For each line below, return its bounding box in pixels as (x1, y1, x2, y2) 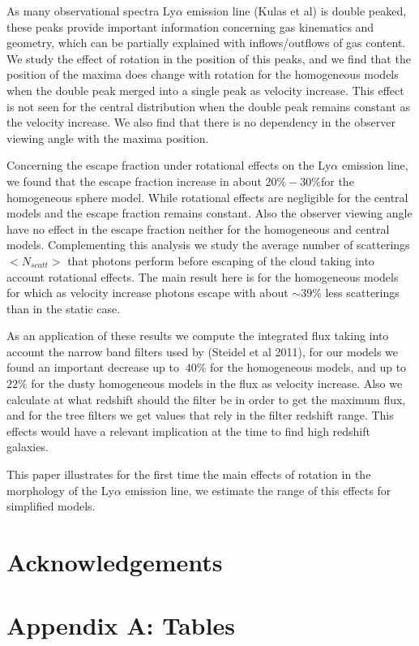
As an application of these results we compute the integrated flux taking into (6, 327, 389, 344)
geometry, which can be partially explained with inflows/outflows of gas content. (6, 34, 406, 51)
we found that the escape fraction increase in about (6, 172, 262, 189)
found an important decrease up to (6, 359, 179, 376)
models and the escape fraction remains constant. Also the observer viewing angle (6, 205, 413, 222)
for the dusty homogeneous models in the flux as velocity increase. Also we (31, 375, 403, 392)
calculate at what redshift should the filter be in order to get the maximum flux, (6, 390, 406, 407)
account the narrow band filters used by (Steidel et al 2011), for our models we (6, 342, 399, 360)
